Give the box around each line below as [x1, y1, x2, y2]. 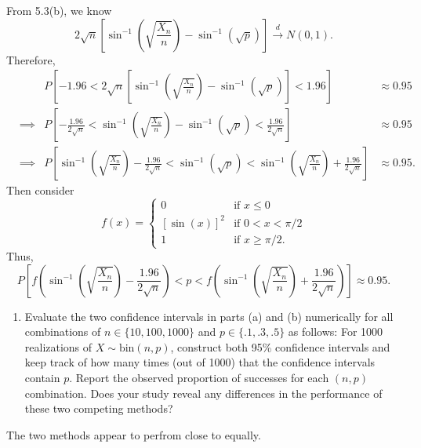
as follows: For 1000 [288, 323, 383, 340]
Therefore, [6, 51, 56, 67]
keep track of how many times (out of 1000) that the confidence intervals [24, 354, 376, 370]
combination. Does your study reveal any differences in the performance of [24, 384, 383, 401]
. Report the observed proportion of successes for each [69, 369, 329, 385]
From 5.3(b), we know [6, 2, 112, 18]
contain [24, 369, 60, 385]
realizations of [24, 338, 93, 355]
